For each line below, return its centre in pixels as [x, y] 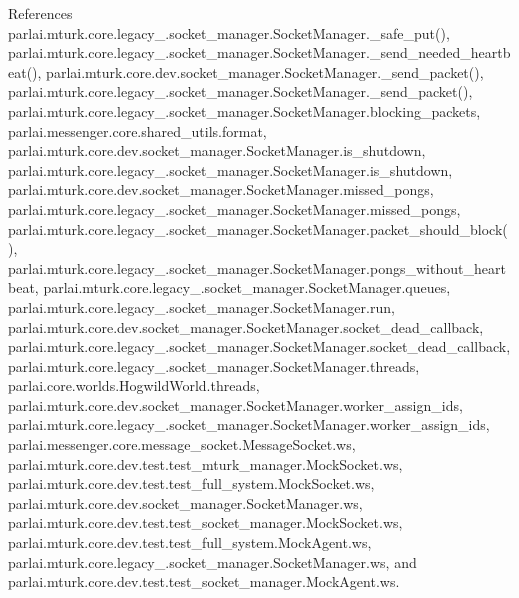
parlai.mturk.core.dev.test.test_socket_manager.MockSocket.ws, [205, 522]
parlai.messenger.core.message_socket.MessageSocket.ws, [182, 444]
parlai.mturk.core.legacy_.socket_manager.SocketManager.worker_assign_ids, [249, 424]
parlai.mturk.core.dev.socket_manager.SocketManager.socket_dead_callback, [246, 326]
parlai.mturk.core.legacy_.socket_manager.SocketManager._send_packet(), [240, 91]
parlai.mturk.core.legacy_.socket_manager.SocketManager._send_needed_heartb [259, 52]
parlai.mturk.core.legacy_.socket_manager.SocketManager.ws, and [212, 561]
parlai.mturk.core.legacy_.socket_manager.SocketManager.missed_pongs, [234, 208]
